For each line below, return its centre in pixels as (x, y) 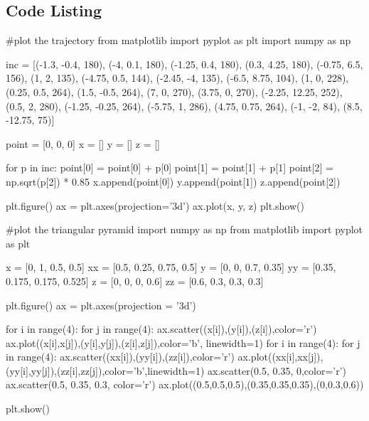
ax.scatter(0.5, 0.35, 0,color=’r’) (277, 370)
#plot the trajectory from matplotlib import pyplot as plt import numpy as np (178, 40)
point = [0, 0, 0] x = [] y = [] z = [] (83, 143)
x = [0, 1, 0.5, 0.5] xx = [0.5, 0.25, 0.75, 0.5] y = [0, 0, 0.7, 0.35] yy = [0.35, (171, 267)
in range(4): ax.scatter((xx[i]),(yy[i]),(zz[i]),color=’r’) (120, 357)
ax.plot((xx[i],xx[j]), (280, 357)
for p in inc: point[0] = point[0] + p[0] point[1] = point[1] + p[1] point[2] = (170, 167)
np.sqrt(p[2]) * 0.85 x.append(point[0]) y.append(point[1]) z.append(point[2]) (173, 181)
